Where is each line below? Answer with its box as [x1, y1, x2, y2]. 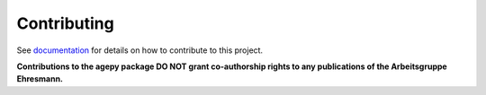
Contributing [16, 13, 114, 33]
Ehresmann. [16, 73, 63, 84]
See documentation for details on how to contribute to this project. [16, 45, 264, 56]
